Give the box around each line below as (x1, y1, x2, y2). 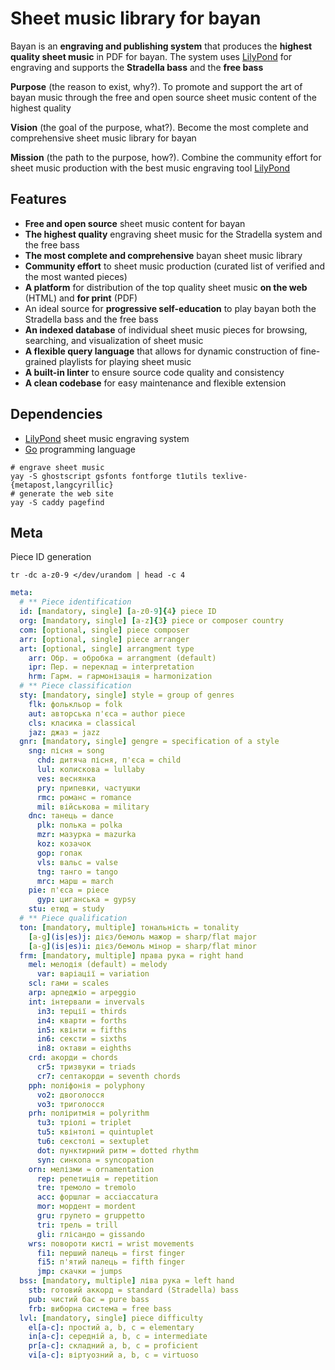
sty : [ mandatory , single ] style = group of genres (19, 690, 235, 700)
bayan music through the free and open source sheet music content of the (10, 91, 317, 103)
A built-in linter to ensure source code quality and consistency (24, 366, 285, 378)
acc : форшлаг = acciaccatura (36, 1192, 159, 1202)
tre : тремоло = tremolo (36, 1183, 137, 1193)
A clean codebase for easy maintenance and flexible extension (24, 377, 287, 389)
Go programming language (24, 443, 137, 455)
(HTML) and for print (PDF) (24, 292, 138, 304)
